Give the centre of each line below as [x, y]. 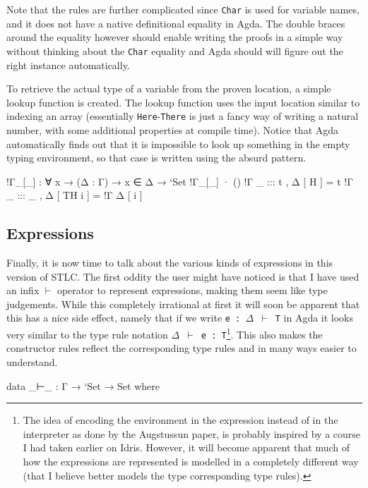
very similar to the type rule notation [87, 334]
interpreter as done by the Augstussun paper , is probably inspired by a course [192, 433]
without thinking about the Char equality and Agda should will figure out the [175, 50]
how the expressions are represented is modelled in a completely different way [191, 462]
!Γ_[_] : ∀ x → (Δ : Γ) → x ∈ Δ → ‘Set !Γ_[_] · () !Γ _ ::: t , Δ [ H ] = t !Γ [180, 181]
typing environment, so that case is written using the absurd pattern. [156, 158]
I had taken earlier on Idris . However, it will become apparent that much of [186, 447]
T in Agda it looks [314, 318]
